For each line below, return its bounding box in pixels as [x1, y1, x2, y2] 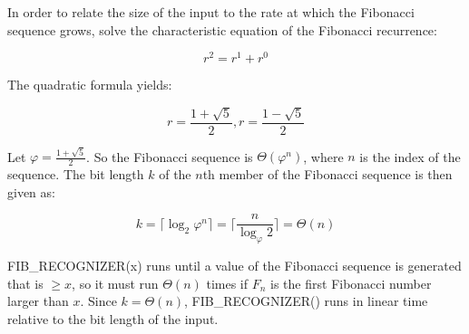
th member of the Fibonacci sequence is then [202, 165, 453, 184]
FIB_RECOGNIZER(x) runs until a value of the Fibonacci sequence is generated [7, 256, 462, 275]
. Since [80, 291, 117, 310]
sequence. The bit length [7, 165, 144, 184]
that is [7, 273, 44, 292]
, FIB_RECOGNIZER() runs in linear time [184, 291, 428, 310]
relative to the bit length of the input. [7, 310, 219, 329]
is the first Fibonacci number [270, 273, 432, 292]
